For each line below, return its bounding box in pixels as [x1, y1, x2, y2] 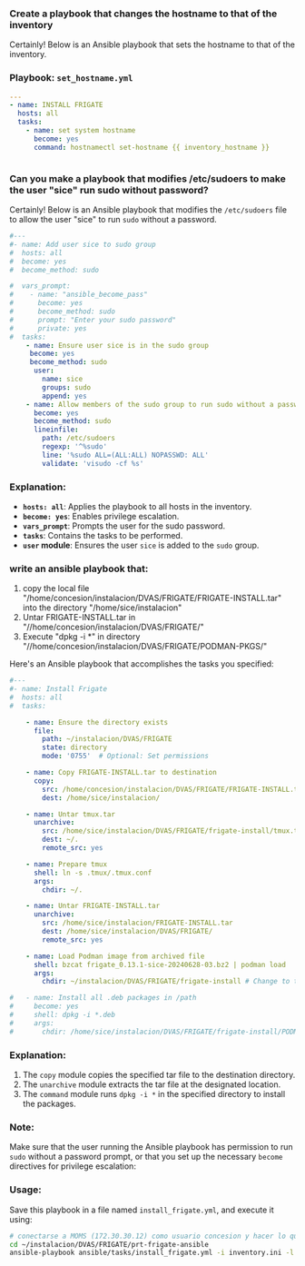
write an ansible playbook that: [9, 562, 149, 575]
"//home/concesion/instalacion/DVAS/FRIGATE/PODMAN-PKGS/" [22, 641, 268, 652]
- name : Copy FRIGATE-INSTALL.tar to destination [25, 768, 218, 777]
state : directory [42, 743, 107, 752]
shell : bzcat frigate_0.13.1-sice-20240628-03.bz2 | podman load [33, 960, 286, 969]
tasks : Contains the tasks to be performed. [22, 529, 183, 540]
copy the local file [22, 583, 90, 594]
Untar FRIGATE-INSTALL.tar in [22, 612, 136, 623]
